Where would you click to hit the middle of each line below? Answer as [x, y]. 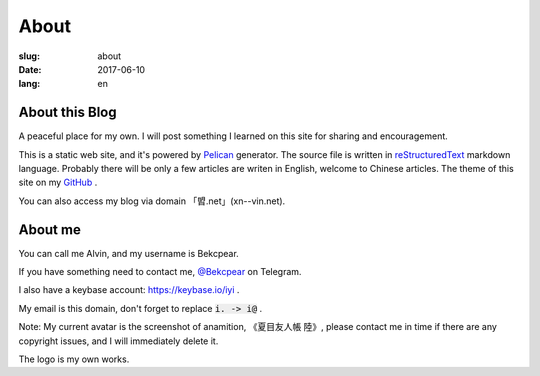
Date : [30, 69]
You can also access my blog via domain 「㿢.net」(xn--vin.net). [152, 201]
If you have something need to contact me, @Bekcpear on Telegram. [160, 272]
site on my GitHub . [58, 182]
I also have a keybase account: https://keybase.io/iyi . [129, 290]
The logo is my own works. [74, 359]
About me [50, 229]
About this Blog [67, 112]
